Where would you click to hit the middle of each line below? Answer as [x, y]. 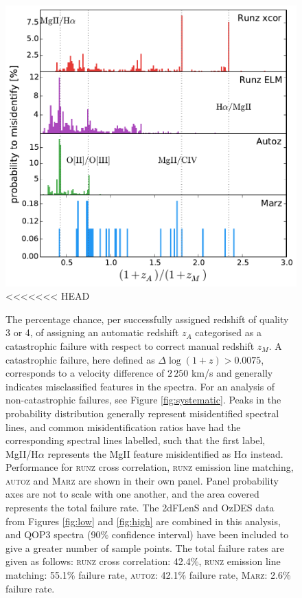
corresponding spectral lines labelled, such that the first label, [136, 440]
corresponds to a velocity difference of [85, 373]
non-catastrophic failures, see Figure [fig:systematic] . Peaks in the [143, 400]
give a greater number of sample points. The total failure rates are [145, 547]
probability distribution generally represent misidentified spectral [142, 413]
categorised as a [228, 332]
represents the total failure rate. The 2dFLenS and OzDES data [140, 508]
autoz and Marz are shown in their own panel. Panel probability [142, 480]
